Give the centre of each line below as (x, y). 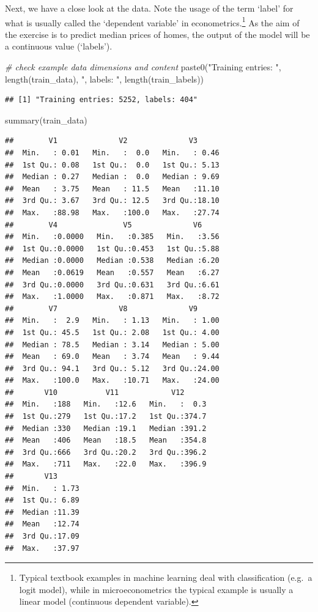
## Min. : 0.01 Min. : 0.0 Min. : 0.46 (112, 153)
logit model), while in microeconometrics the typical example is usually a (156, 589)
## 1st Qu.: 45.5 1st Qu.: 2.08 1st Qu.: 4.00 (112, 332)
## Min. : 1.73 (42, 488)
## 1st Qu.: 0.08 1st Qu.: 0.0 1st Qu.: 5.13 (112, 165)
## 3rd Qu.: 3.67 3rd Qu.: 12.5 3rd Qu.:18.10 (112, 201)
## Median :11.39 (42, 512)
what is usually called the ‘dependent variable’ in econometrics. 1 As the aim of (152, 21)
